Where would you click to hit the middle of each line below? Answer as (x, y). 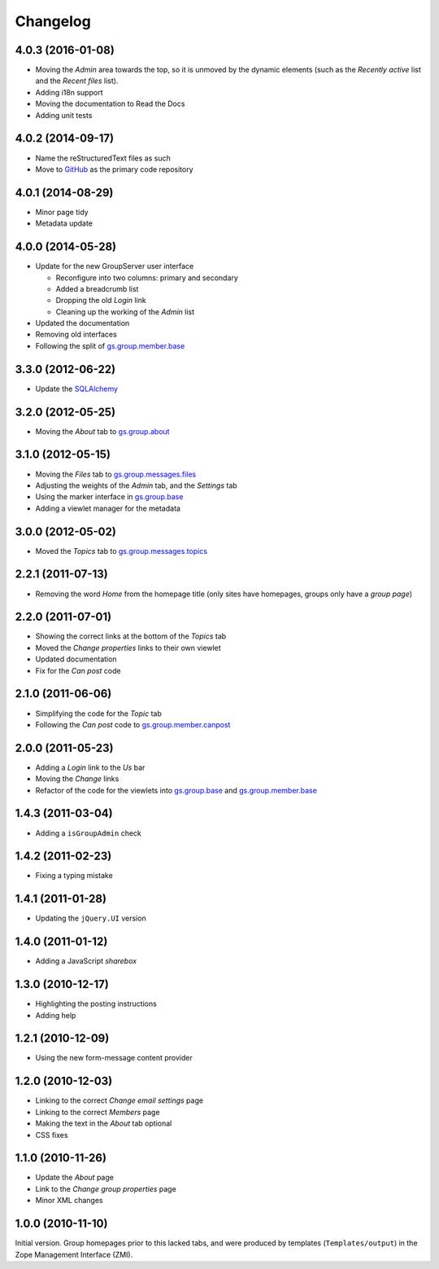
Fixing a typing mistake (74, 876)
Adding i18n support (69, 92)
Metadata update (64, 223)
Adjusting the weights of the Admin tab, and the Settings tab (136, 485)
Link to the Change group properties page (106, 1188)
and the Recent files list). (77, 81)
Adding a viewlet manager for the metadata (108, 508)
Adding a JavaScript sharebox (86, 961)
